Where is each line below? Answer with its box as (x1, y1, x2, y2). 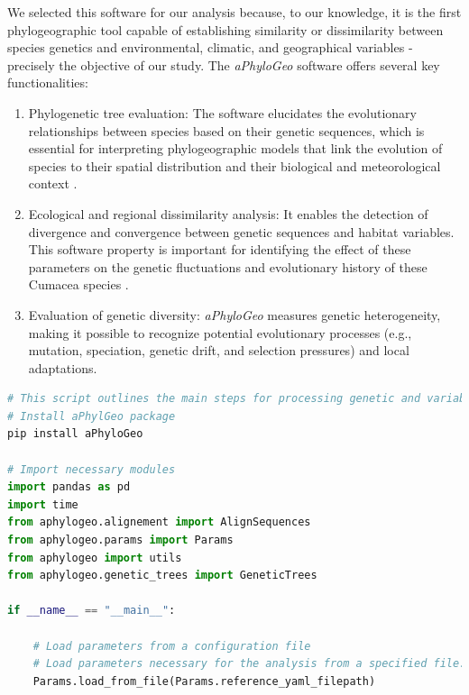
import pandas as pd (7, 480, 131, 494)
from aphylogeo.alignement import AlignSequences (7, 516, 311, 529)
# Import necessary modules (7, 462, 176, 476)
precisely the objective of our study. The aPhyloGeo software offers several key (7, 55, 440, 74)
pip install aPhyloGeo (7, 427, 143, 441)
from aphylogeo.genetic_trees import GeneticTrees (7, 569, 317, 582)
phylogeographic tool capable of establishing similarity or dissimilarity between (7, 20, 444, 39)
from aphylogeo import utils (7, 551, 182, 564)
